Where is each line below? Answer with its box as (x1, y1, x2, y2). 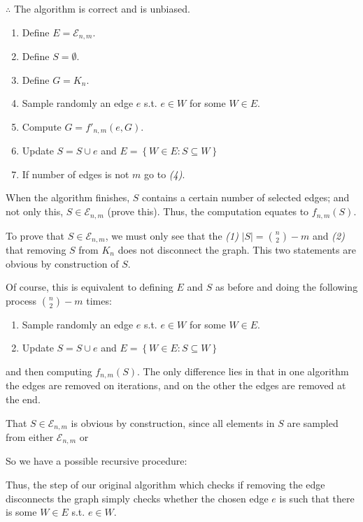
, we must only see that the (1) (105, 228, 239, 242)
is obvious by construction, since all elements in (71, 415, 275, 430)
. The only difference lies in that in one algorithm (136, 363, 349, 378)
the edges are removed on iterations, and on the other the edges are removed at (6, 378, 346, 393)
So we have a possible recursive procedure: (6, 454, 187, 468)
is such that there (279, 491, 355, 505)
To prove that (6, 228, 65, 242)
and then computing (6, 363, 92, 378)
